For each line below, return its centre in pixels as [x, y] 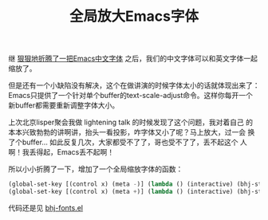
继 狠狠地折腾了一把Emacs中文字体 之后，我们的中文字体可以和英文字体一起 [133, 59]
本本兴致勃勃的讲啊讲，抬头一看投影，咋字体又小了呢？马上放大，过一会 [127, 132]
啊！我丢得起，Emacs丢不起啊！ [61, 152]
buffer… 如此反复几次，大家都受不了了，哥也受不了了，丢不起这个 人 [134, 142]
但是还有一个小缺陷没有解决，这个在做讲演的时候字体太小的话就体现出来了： [134, 85]
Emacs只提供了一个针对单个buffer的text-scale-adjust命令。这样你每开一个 [131, 96]
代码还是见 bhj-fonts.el [46, 207]
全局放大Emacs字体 [134, 16]
